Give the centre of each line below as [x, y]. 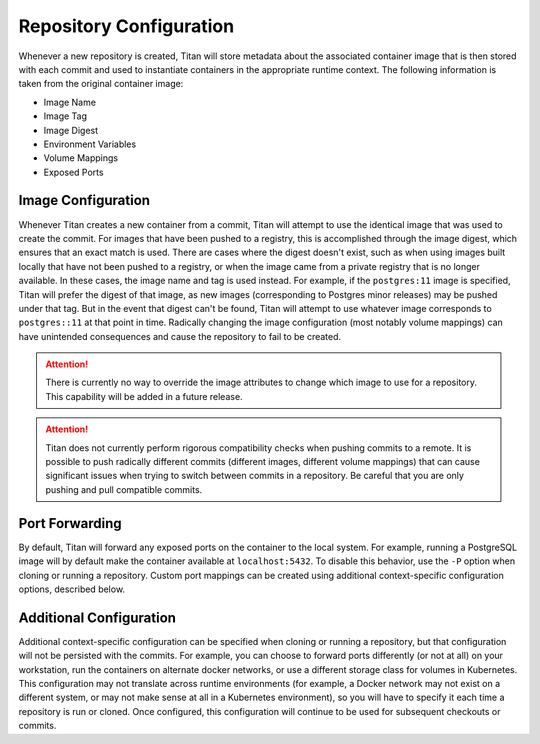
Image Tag [65, 116]
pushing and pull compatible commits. [124, 489]
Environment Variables [90, 144]
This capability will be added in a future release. [144, 396]
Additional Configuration [97, 617]
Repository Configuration [126, 26]
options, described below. [71, 589]
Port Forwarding [70, 523]
